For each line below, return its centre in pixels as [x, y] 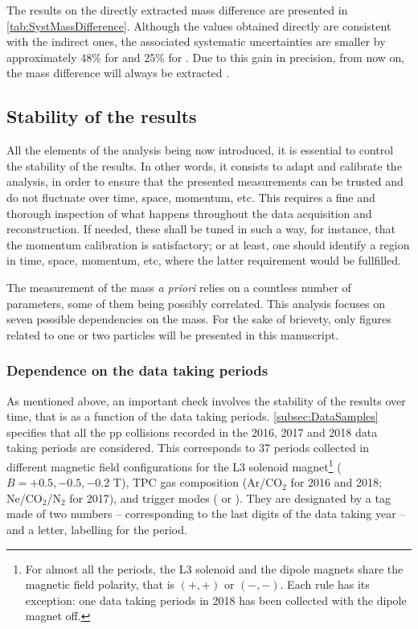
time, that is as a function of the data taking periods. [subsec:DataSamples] [193, 416]
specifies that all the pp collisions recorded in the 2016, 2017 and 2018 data [192, 432]
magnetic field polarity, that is [100, 584]
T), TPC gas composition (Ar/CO [198, 482]
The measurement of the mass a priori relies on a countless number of [179, 287]
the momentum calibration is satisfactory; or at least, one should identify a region [208, 244]
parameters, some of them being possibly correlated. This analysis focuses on [196, 303]
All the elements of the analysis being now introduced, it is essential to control [200, 150]
